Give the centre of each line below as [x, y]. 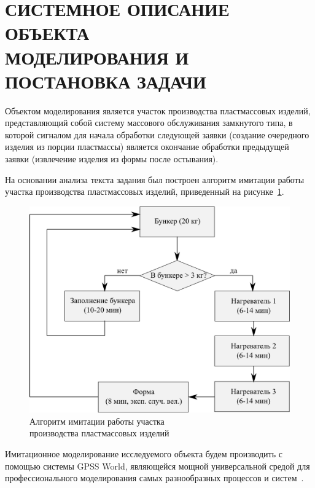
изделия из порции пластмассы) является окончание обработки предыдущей [147, 147]
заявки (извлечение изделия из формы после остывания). [112, 159]
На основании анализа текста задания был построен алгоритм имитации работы [155, 179]
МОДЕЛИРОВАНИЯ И [97, 57]
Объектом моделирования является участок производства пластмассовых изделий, [158, 110]
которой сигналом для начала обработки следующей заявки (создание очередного [157, 134]
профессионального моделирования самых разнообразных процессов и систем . [154, 478]
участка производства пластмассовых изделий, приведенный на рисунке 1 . [145, 191]
